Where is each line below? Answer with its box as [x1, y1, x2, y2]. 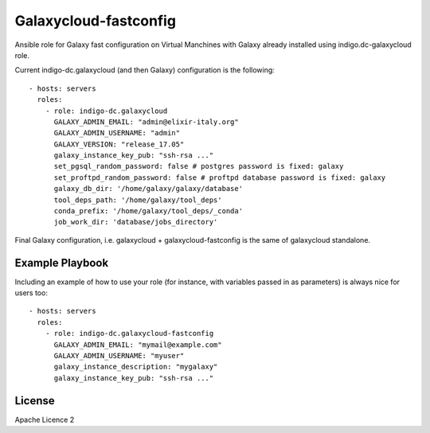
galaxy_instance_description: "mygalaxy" [53, 362, 218, 372]
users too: [14, 288, 48, 298]
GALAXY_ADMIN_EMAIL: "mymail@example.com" [53, 340, 222, 349]
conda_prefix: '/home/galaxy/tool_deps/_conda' [53, 207, 243, 216]
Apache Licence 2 [14, 415, 75, 424]
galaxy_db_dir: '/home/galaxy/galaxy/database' [53, 184, 243, 193]
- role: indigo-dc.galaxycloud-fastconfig [45, 329, 214, 338]
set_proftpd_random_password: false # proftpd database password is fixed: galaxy [53, 173, 386, 182]
